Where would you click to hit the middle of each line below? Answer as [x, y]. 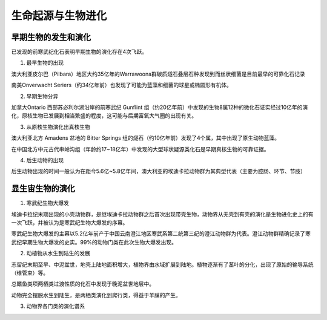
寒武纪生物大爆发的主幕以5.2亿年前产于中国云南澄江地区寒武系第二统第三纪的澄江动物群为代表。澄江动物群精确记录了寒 [161, 233]
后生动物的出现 [45, 160]
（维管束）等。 [30, 273]
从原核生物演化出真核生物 [58, 126]
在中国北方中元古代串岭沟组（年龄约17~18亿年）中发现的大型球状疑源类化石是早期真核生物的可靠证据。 [140, 149]
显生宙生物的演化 [43, 188]
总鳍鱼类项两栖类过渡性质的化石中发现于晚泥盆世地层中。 [83, 284]
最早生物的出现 [45, 63]
